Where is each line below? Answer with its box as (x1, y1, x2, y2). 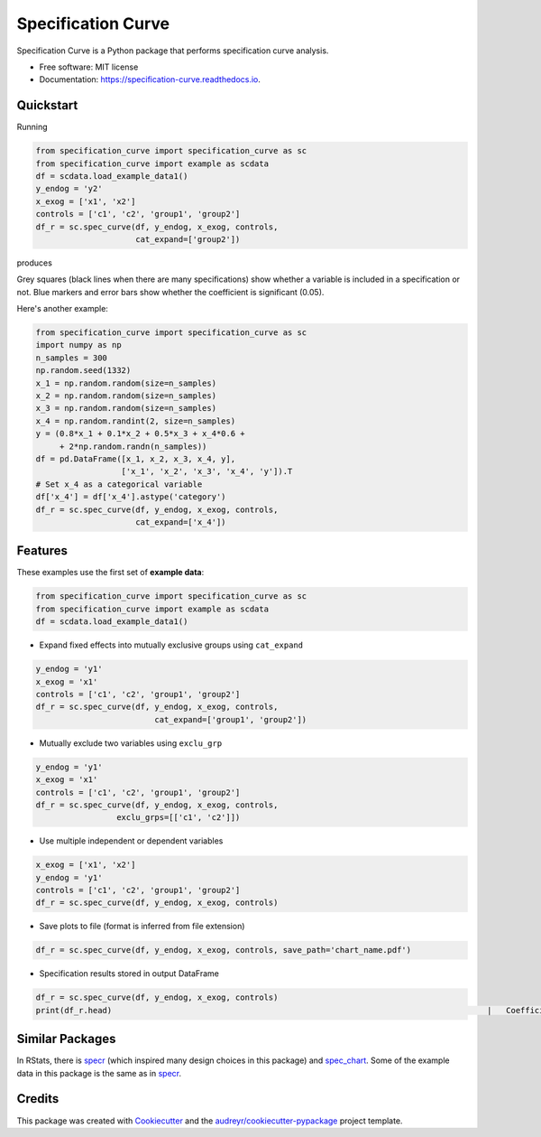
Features (16, 543, 68, 559)
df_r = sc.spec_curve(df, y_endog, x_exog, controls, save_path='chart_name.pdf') (35, 945, 412, 955)
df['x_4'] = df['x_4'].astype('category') (35, 492, 226, 502)
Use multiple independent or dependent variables (39, 835, 224, 846)
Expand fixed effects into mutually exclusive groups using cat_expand (39, 639, 304, 650)
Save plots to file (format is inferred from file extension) (39, 921, 245, 932)
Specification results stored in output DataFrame (39, 968, 220, 979)
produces (16, 257, 53, 268)
